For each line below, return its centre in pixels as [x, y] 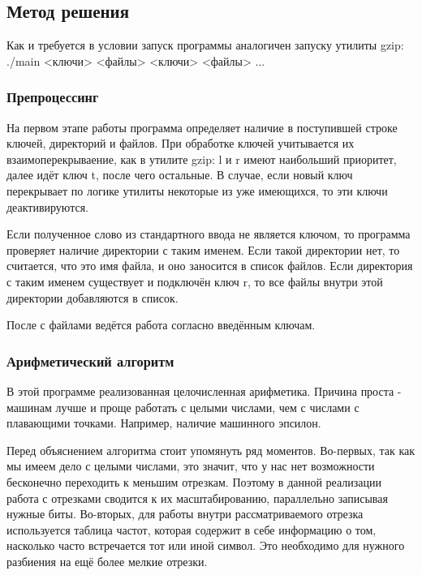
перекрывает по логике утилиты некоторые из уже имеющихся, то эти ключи [197, 190]
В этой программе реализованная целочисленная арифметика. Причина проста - [204, 390]
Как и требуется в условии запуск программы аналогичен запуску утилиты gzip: [205, 45]
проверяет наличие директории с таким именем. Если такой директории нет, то [203, 249]
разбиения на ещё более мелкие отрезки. [107, 561]
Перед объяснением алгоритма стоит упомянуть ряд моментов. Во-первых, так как [211, 450]
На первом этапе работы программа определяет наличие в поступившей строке [202, 127]
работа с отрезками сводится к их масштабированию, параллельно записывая [197, 498]
